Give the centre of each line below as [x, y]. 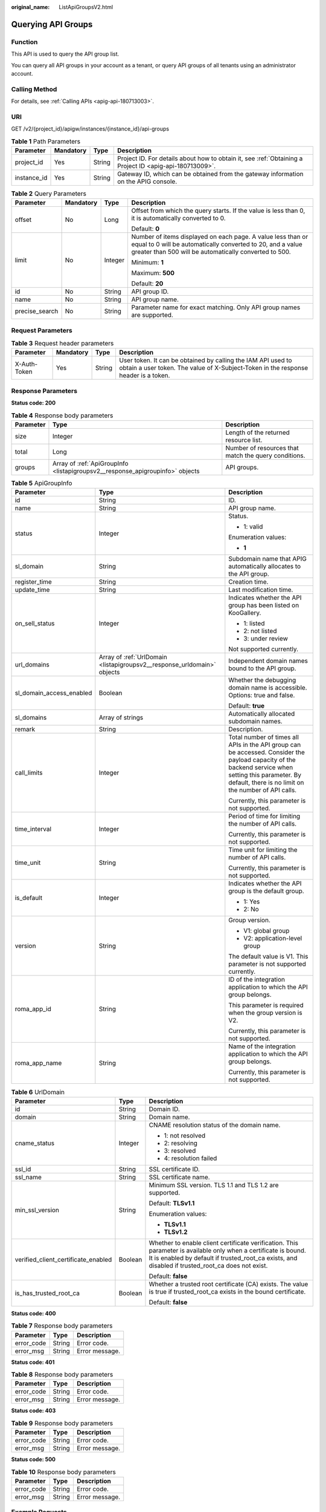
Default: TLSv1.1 [172, 1203]
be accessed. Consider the [267, 752]
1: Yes [252, 902]
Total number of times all [264, 737]
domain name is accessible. [268, 688]
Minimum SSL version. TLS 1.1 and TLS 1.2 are [214, 1185]
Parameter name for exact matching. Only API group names [216, 307]
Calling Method [34, 89]
